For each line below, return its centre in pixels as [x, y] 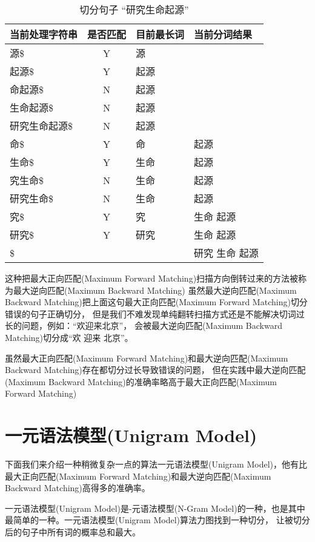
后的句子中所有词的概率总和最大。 [73, 532]
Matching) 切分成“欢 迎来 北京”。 [69, 337]
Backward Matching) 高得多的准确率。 [78, 488]
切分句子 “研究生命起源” [134, 9]
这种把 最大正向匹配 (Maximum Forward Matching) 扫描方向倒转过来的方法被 [152, 278]
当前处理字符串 [44, 34]
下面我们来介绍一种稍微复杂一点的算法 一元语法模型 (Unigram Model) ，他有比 [156, 464]
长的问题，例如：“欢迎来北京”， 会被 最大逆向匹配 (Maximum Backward [144, 326]
